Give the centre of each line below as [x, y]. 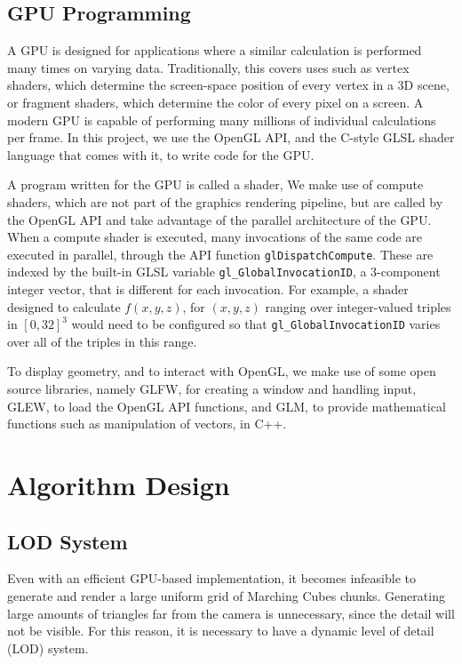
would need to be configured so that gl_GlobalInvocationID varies [256, 324]
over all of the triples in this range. [102, 341]
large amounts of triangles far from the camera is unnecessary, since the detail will [231, 613]
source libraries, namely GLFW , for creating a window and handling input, [212, 389]
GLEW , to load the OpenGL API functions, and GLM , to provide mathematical [227, 406]
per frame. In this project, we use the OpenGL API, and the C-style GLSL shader [231, 137]
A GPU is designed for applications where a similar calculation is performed [215, 50]
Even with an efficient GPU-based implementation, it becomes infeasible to [211, 578]
